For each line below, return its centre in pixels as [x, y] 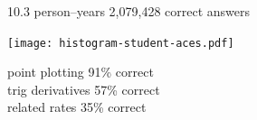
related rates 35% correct [77, 107]
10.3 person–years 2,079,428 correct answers [129, 11]
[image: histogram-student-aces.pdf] [121, 43]
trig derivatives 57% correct [84, 89]
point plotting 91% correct [81, 72]
